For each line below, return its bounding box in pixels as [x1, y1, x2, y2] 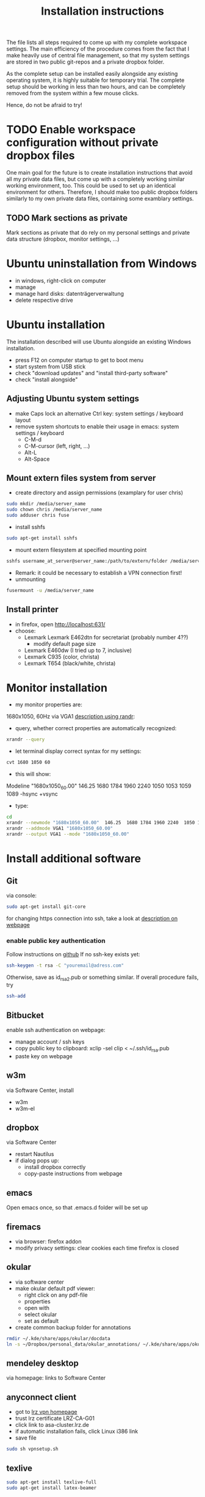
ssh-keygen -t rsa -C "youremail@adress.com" [6, 962, 124, 968]
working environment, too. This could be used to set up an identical [6, 182, 176, 189]
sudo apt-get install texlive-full [6, 1479, 97, 1485]
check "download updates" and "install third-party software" [15, 369, 168, 376]
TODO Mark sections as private [6, 213, 128, 223]
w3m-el [15, 1105, 35, 1112]
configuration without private [6, 136, 159, 150]
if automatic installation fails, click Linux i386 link [15, 1428, 138, 1435]
